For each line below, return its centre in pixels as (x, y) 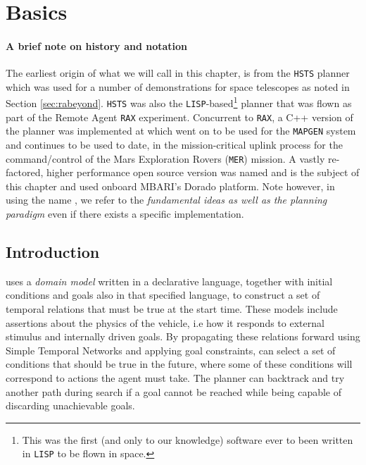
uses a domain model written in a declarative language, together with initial (169, 281)
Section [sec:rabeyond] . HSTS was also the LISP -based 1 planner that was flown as (179, 102)
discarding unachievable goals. (70, 405)
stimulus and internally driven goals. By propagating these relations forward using (183, 336)
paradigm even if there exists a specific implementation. (125, 214)
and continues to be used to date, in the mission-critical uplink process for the (174, 145)
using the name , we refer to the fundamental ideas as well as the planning (166, 200)
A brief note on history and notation (97, 45)
